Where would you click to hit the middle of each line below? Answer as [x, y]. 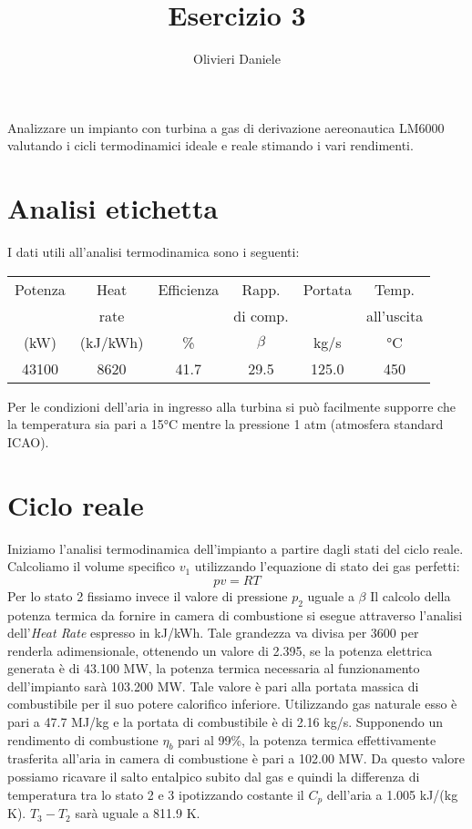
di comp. [261, 315]
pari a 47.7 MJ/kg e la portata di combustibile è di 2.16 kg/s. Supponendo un [226, 722]
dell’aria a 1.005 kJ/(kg [392, 794]
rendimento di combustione [83, 739]
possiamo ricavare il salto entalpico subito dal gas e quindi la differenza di [214, 777]
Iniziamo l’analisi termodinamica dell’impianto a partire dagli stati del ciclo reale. [236, 548]
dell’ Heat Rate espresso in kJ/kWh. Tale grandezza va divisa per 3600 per [213, 633]
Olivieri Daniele [237, 59]
